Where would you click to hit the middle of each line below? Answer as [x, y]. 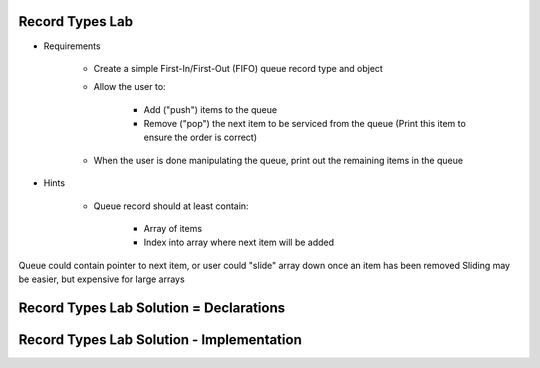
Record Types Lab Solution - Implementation [160, 340]
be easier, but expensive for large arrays [101, 279]
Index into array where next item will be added [239, 242]
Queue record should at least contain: [171, 206]
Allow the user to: [129, 87]
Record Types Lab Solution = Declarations [152, 308]
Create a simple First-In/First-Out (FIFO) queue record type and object [238, 68]
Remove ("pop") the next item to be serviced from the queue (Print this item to [305, 124]
